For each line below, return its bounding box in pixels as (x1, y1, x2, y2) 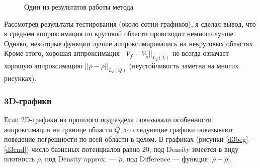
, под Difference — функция (122, 153, 208, 164)
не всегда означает (172, 48, 229, 58)
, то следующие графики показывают (120, 124, 233, 134)
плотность (4, 153, 35, 164)
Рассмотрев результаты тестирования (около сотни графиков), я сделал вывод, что (4, 18, 256, 29)
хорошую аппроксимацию (4, 60, 82, 71)
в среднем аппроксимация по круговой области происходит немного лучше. (4, 28, 235, 39)
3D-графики (4, 94, 52, 107)
